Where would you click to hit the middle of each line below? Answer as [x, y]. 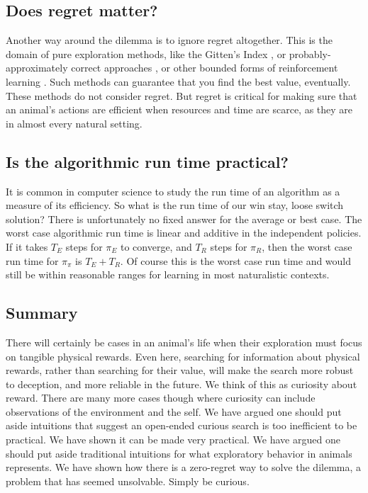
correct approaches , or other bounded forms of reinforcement [205, 68]
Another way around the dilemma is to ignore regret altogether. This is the [169, 40]
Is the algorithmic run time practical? [147, 161]
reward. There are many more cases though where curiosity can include [161, 398]
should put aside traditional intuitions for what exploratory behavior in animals [179, 453]
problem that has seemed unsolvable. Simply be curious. [128, 481]
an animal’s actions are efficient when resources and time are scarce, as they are [179, 109]
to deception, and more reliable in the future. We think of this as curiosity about [182, 384]
